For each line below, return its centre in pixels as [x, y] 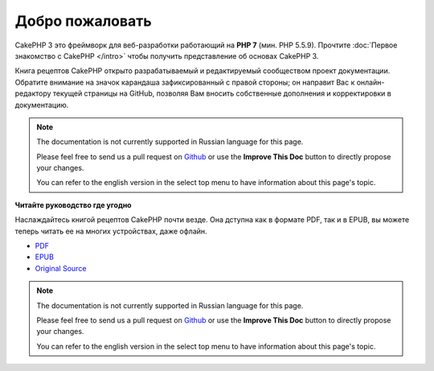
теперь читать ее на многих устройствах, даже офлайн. [111, 231]
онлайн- [371, 82]
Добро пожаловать [83, 21]
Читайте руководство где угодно [73, 204]
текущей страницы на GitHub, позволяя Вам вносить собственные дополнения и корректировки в [222, 93]
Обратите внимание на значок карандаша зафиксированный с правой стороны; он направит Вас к [185, 82]
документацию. [42, 105]
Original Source [61, 268]
